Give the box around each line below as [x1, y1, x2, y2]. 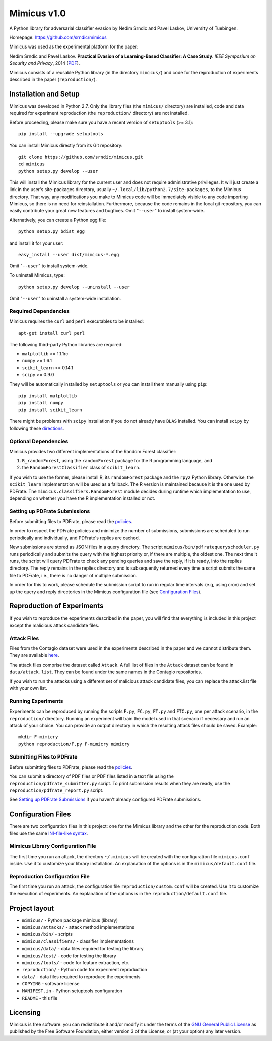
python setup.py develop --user [18, 168, 98, 174]
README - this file [22, 995, 58, 1001]
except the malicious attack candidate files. [9, 622, 100, 628]
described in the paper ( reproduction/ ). [9, 76, 97, 82]
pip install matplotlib [18, 393, 77, 399]
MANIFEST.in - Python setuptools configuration [22, 988, 123, 994]
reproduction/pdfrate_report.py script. [9, 787, 104, 793]
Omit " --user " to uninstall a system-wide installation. [9, 295, 121, 301]
